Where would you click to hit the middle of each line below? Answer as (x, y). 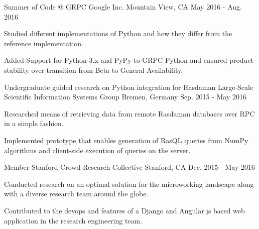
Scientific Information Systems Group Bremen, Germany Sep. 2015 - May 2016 (125, 97)
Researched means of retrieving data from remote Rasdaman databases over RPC (129, 113)
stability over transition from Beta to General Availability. (94, 70)
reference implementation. (44, 43)
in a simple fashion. (34, 123)
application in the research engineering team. (73, 220)
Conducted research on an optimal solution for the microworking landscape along (129, 184)
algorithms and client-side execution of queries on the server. (97, 150)
